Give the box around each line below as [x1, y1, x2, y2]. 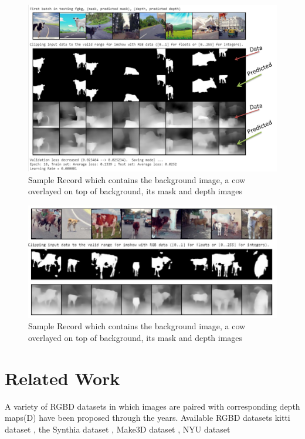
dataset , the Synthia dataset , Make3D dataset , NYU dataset [5, 423, 231, 435]
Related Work [5, 366, 120, 390]
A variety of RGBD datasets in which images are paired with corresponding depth [5, 400, 300, 412]
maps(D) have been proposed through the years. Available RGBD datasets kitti [5, 411, 290, 424]
